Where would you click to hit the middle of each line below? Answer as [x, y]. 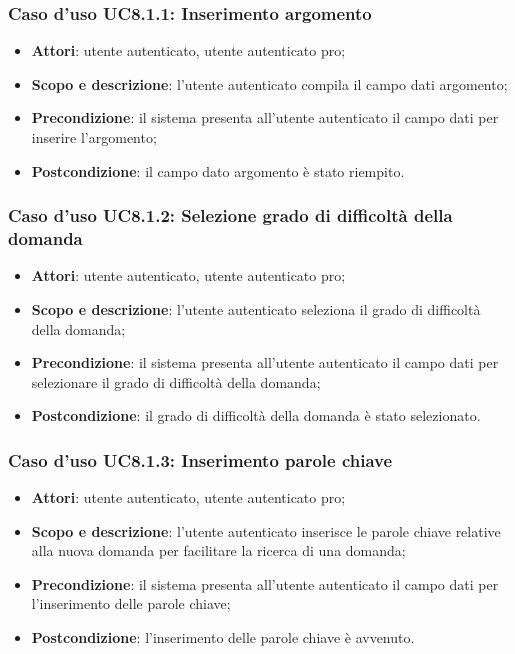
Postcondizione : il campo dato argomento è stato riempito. [218, 170]
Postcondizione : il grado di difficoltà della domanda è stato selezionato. [256, 415]
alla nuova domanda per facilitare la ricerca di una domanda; [218, 550]
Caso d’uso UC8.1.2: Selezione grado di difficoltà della [230, 215]
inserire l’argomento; [94, 137]
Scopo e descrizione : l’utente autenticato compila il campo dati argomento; [269, 83]
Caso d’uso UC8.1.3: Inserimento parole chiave [200, 459]
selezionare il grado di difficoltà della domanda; [176, 381]
